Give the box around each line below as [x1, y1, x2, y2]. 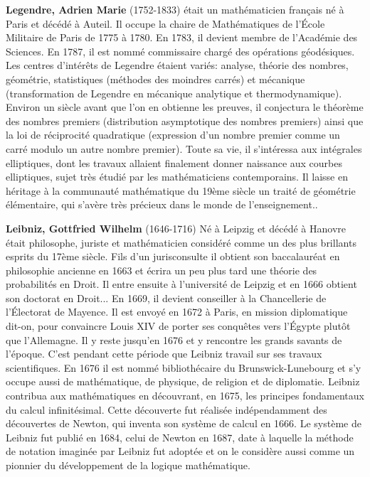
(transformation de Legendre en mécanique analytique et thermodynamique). [6, 85, 342, 100]
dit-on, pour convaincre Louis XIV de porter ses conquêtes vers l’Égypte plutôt [6, 318, 351, 333]
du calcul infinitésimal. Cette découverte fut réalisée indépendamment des [6, 402, 327, 417]
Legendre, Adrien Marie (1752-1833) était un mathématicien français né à [6, 2, 344, 16]
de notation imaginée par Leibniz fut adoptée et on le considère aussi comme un [6, 444, 355, 459]
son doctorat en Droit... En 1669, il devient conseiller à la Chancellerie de [6, 290, 327, 305]
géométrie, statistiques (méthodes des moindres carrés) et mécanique [6, 71, 305, 86]
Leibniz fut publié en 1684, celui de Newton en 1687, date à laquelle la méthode [6, 429, 354, 444]
